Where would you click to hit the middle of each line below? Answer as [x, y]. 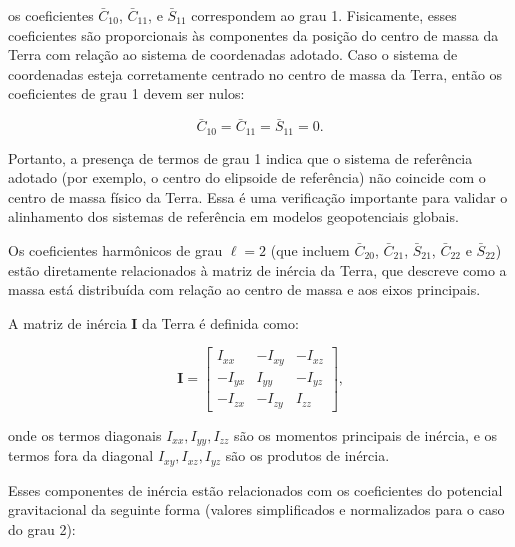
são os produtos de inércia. [307, 455]
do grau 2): [42, 528]
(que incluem [310, 250]
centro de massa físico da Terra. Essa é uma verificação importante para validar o [258, 196]
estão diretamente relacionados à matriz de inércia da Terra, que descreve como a [257, 269]
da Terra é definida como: [220, 322]
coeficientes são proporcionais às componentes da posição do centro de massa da [253, 34]
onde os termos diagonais [85, 434]
